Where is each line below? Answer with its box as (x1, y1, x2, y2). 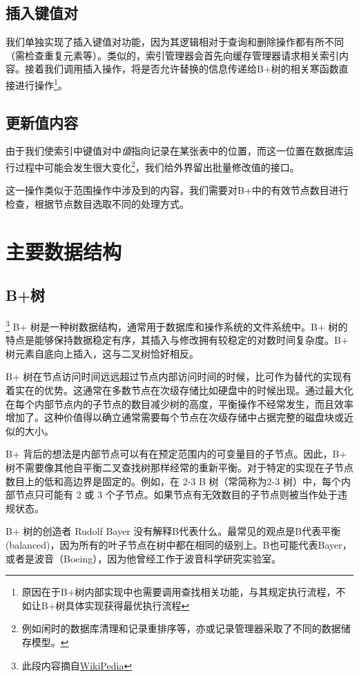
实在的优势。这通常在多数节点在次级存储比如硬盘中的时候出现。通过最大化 (14, 383, 353, 398)
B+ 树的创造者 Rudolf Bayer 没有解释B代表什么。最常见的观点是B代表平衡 (6, 524, 341, 538)
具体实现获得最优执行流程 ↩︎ (65, 598, 190, 612)
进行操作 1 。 (14, 75, 68, 92)
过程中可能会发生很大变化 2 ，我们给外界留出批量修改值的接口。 (14, 158, 300, 174)
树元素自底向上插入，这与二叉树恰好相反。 (6, 346, 199, 360)
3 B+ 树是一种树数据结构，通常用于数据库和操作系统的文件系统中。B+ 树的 (6, 317, 348, 333)
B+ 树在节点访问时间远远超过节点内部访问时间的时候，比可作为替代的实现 (6, 369, 342, 384)
